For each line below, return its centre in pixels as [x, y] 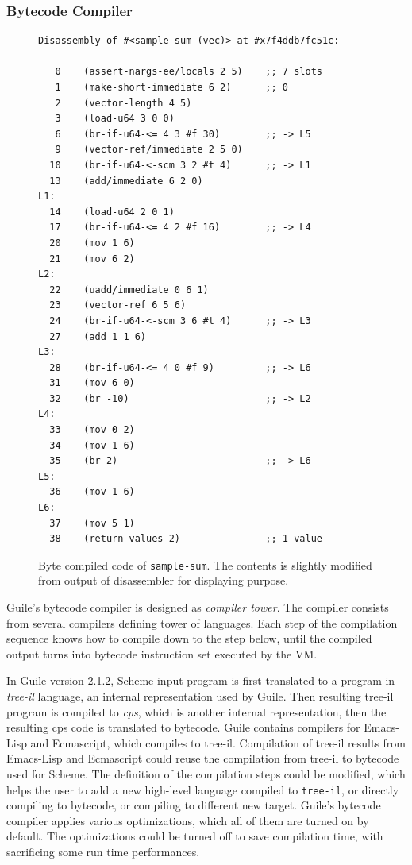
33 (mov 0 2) [92, 430]
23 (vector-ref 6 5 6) [118, 305]
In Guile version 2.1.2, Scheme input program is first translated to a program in [201, 680]
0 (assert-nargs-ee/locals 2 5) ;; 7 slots [189, 72]
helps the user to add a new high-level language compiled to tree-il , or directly [203, 789]
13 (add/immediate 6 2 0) [126, 181]
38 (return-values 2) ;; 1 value [186, 539]
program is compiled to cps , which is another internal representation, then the [196, 711]
